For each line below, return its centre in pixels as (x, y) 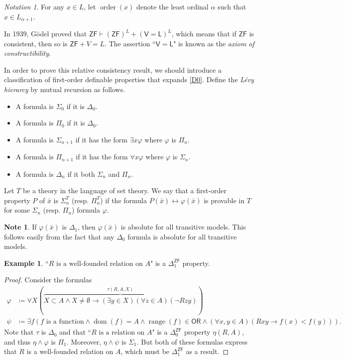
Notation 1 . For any (34, 6)
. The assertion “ (130, 43)
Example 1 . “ (26, 263)
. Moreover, (84, 341)
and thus (17, 341)
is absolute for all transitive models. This (183, 227)
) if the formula (123, 200)
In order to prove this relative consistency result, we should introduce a (113, 69)
